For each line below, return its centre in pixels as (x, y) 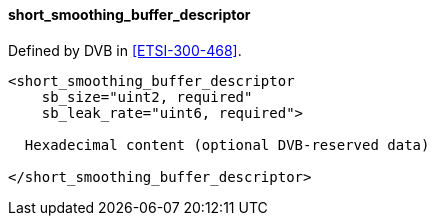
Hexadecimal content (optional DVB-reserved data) (227, 144)
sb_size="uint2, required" (147, 96)
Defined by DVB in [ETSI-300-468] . (125, 50)
